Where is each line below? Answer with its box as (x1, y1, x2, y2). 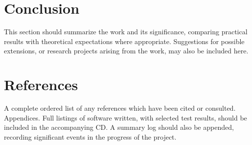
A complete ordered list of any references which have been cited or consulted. (4, 103, 236, 113)
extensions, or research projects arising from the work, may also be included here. (4, 46, 249, 56)
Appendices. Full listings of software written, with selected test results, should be (4, 112, 247, 122)
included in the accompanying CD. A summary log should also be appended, (4, 122, 234, 132)
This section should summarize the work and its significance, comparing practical (4, 26, 248, 37)
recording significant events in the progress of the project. (4, 131, 177, 142)
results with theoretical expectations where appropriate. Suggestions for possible (4, 36, 245, 46)
